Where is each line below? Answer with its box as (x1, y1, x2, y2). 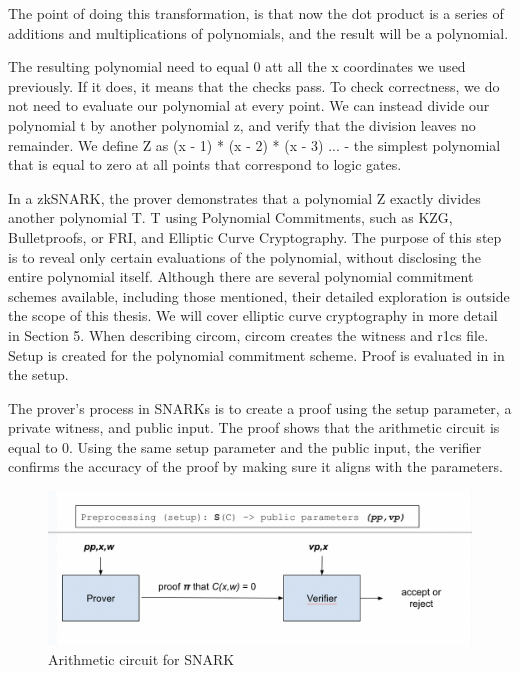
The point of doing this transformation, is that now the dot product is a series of (8, 3, 504, 23)
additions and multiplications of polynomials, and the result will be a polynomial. (8, 22, 509, 43)
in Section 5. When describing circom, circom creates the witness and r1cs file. (8, 324, 489, 345)
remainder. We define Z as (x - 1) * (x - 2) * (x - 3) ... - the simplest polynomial (8, 134, 501, 155)
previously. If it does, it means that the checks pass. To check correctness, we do (8, 75, 500, 96)
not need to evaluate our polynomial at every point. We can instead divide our (8, 95, 490, 116)
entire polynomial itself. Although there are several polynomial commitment (8, 266, 474, 287)
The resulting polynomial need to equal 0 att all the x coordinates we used (8, 56, 466, 77)
